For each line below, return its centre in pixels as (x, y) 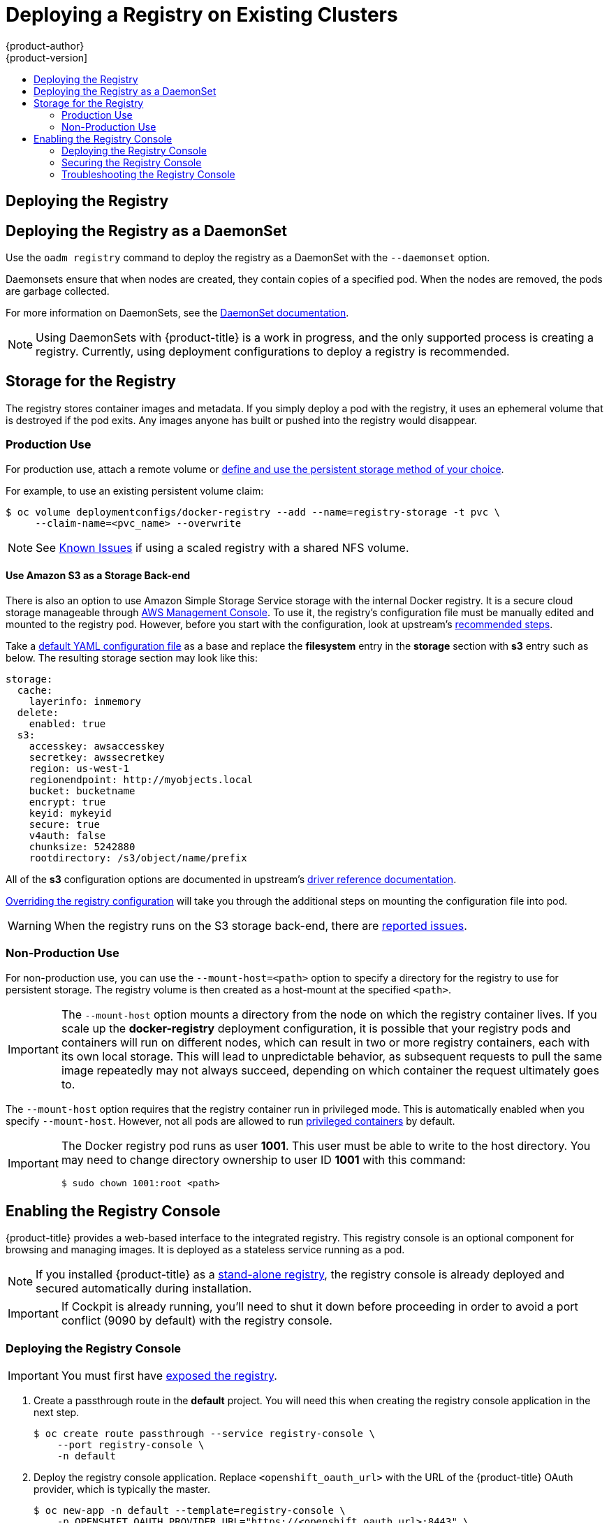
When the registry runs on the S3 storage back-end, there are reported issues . (261, 925)
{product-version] (47, 57)
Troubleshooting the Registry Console (148, 174)
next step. (57, 1413)
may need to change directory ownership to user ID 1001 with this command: (263, 1159)
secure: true (64, 824)
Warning (30, 925)
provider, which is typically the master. (122, 1489)
